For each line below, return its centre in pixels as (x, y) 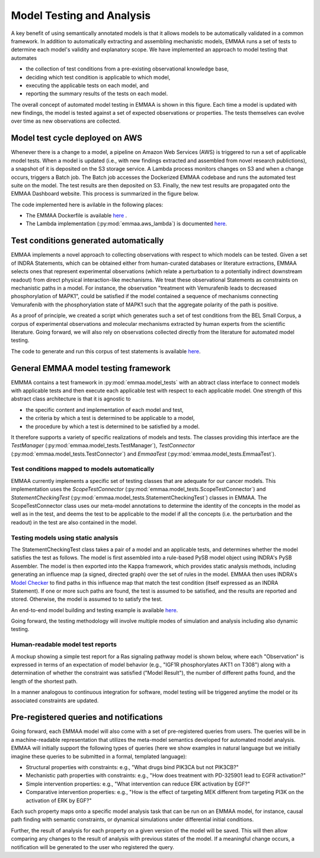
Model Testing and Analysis (81, 15)
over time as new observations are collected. (66, 121)
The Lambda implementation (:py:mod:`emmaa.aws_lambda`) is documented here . (127, 224)
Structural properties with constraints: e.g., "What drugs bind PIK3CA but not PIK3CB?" (132, 767)
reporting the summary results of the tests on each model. (97, 94)
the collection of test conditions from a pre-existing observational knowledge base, (127, 69)
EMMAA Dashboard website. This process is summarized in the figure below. (105, 194)
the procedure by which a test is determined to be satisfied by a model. (113, 426)
